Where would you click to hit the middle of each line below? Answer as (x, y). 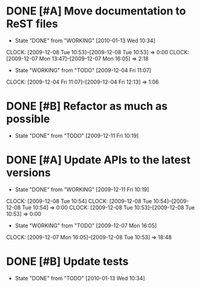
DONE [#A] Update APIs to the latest (98, 160)
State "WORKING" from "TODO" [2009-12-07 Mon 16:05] (86, 225)
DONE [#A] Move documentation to (96, 11)
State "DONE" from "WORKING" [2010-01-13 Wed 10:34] (85, 40)
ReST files (32, 24)
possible (28, 119)
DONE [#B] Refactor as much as (87, 106)
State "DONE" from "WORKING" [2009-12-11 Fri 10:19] (82, 189)
